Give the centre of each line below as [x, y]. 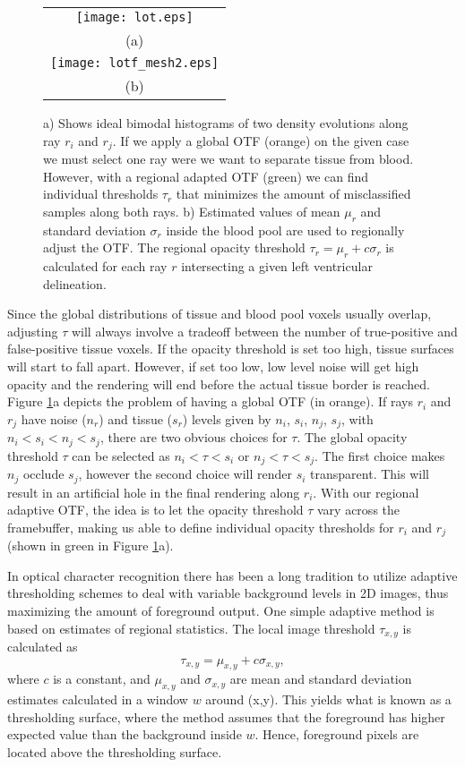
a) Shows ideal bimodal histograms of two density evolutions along [226, 123]
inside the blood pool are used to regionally [285, 230]
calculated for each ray [105, 266]
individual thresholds [101, 194]
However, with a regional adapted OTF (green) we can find [206, 176]
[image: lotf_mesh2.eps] [135, 63]
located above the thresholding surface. [115, 752]
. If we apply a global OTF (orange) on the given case [261, 140]
